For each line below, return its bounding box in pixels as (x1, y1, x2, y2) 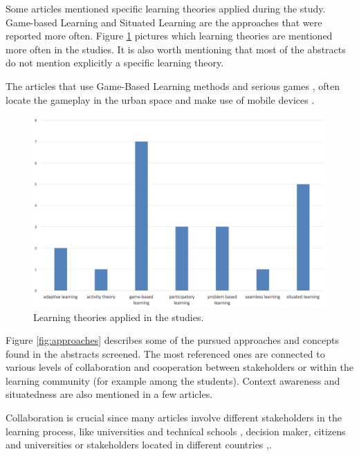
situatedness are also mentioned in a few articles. (6, 387, 213, 401)
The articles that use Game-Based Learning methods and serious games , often (6, 78, 340, 93)
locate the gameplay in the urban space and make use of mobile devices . (6, 92, 315, 107)
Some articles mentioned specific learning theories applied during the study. (6, 1, 326, 15)
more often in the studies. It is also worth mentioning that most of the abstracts (6, 42, 346, 56)
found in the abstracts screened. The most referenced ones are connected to (6, 346, 325, 361)
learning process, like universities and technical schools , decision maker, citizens (6, 423, 346, 438)
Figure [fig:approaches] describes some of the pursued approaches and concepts (6, 333, 339, 347)
